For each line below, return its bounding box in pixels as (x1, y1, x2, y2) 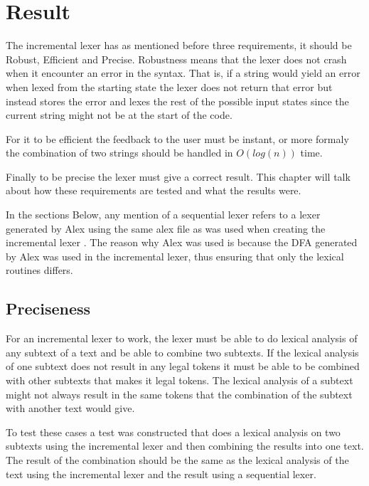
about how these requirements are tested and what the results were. (6, 183, 301, 198)
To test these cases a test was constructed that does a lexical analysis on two (6, 424, 341, 439)
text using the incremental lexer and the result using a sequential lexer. (6, 466, 316, 481)
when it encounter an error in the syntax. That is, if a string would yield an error (6, 65, 360, 80)
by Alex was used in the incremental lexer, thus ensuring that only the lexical (6, 248, 344, 263)
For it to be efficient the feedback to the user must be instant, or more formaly (6, 131, 349, 146)
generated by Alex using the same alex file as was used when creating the (6, 221, 326, 236)
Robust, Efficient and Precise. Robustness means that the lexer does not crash (6, 51, 347, 66)
